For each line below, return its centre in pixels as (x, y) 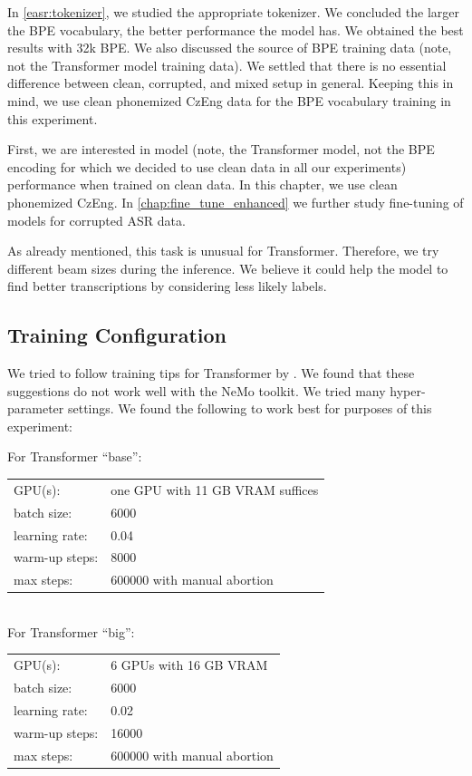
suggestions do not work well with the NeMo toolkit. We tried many (197, 390)
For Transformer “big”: (71, 631)
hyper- (408, 390)
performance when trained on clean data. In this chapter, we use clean (202, 184)
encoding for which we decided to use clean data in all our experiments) (207, 166)
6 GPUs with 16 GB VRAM (189, 665)
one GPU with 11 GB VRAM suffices (215, 489)
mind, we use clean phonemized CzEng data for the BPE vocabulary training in (229, 100)
